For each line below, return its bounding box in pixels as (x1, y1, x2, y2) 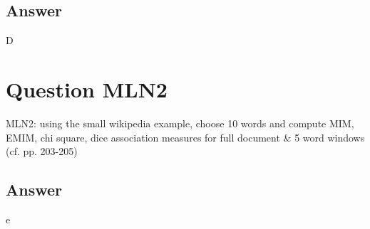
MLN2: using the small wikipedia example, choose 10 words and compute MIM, (6, 115, 354, 130)
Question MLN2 (6, 74, 168, 103)
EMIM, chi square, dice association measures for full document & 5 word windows (6, 129, 365, 144)
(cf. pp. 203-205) (6, 144, 78, 159)
